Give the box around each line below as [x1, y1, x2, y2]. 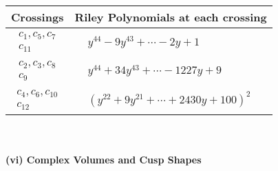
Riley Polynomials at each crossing [74, 9, 267, 25]
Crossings [11, 9, 64, 25]
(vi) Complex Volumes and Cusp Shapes [6, 152, 202, 167]
